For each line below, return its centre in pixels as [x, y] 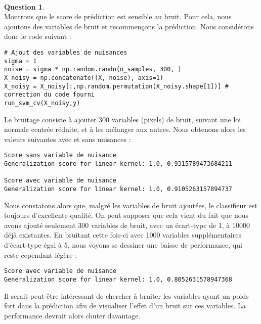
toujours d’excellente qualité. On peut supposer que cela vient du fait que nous [126, 215]
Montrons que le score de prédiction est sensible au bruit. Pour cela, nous [118, 16]
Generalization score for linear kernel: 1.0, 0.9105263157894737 [118, 189]
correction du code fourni [49, 95]
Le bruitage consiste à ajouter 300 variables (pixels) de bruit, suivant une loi [123, 119]
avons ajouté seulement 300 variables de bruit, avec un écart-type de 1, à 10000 [127, 225]
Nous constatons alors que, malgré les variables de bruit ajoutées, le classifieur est [131, 205]
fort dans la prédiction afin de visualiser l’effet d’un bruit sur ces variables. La [125, 306]
